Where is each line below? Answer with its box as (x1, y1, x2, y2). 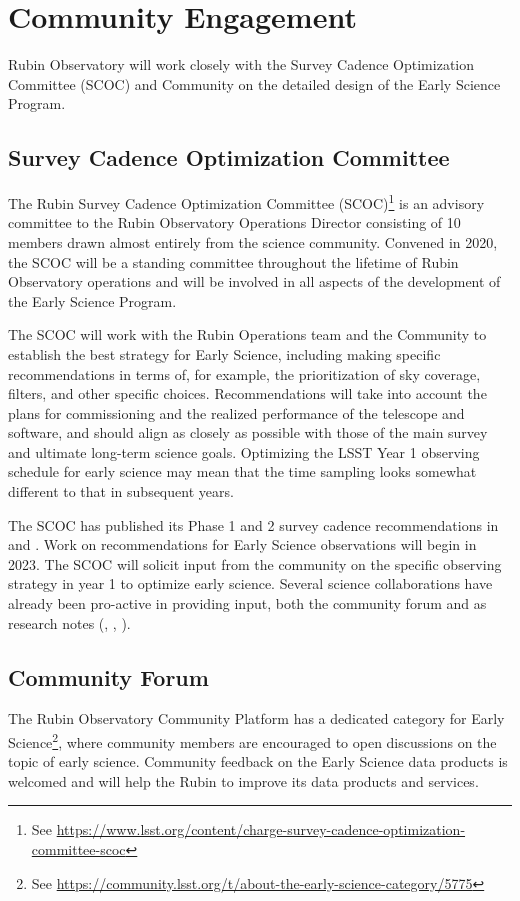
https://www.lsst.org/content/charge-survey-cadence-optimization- (56, 819, 466, 840)
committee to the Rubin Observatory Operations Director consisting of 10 (8, 212, 461, 233)
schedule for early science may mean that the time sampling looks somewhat (8, 461, 477, 482)
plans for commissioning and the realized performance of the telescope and (8, 402, 465, 423)
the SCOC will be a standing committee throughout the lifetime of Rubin (8, 251, 459, 272)
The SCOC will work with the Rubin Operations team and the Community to (8, 324, 487, 345)
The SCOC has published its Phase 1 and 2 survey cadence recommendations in (8, 514, 499, 535)
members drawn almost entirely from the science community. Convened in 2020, (8, 231, 498, 252)
